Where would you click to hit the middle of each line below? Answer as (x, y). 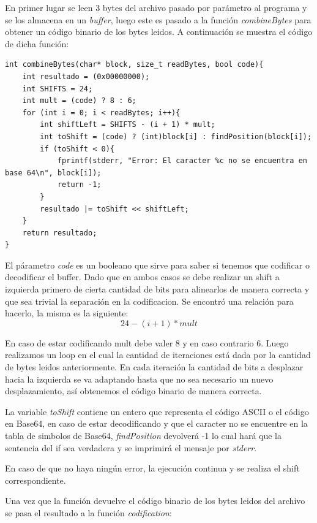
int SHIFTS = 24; (58, 89)
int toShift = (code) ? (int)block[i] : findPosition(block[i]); (176, 136)
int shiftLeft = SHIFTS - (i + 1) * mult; (128, 125)
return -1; (79, 185)
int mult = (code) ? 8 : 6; (79, 101)
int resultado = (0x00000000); (86, 76)
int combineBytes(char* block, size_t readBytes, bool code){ (134, 65)
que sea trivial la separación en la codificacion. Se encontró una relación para (149, 301)
